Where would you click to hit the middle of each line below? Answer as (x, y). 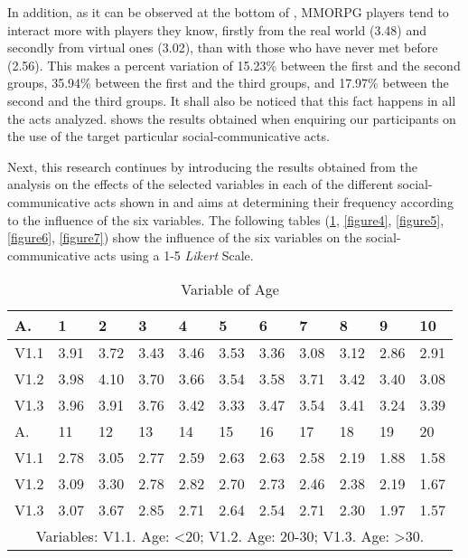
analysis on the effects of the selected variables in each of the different (201, 184)
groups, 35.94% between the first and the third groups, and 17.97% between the (228, 83)
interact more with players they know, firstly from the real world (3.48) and (217, 29)
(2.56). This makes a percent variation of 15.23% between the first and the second (234, 65)
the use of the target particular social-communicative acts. (168, 136)
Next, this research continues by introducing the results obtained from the (213, 166)
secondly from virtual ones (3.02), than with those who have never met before (223, 47)
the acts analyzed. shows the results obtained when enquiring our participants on (232, 118)
